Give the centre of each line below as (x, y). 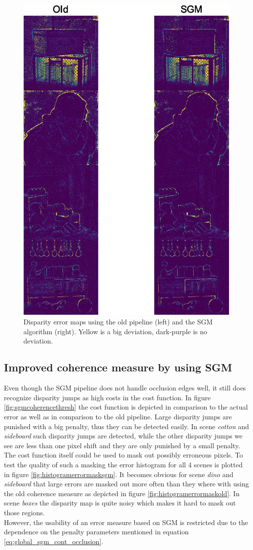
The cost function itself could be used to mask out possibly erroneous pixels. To (124, 455)
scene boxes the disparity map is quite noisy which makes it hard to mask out (120, 503)
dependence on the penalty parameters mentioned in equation (96, 532)
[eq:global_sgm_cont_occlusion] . (54, 541)
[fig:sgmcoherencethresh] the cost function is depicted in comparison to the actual (126, 407)
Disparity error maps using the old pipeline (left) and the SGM (118, 322)
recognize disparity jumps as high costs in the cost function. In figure (107, 397)
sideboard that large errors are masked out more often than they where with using (126, 484)
